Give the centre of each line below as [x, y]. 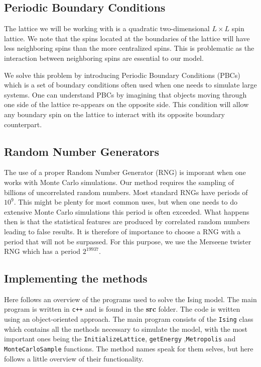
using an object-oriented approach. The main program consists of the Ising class [129, 319]
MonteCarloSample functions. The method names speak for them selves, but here [129, 349]
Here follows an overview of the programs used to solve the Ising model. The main [130, 299]
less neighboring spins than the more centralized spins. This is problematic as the [129, 48]
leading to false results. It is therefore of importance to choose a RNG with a [122, 231]
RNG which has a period [42, 251]
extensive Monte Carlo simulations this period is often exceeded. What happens [127, 211]
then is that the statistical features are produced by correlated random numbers [127, 221]
